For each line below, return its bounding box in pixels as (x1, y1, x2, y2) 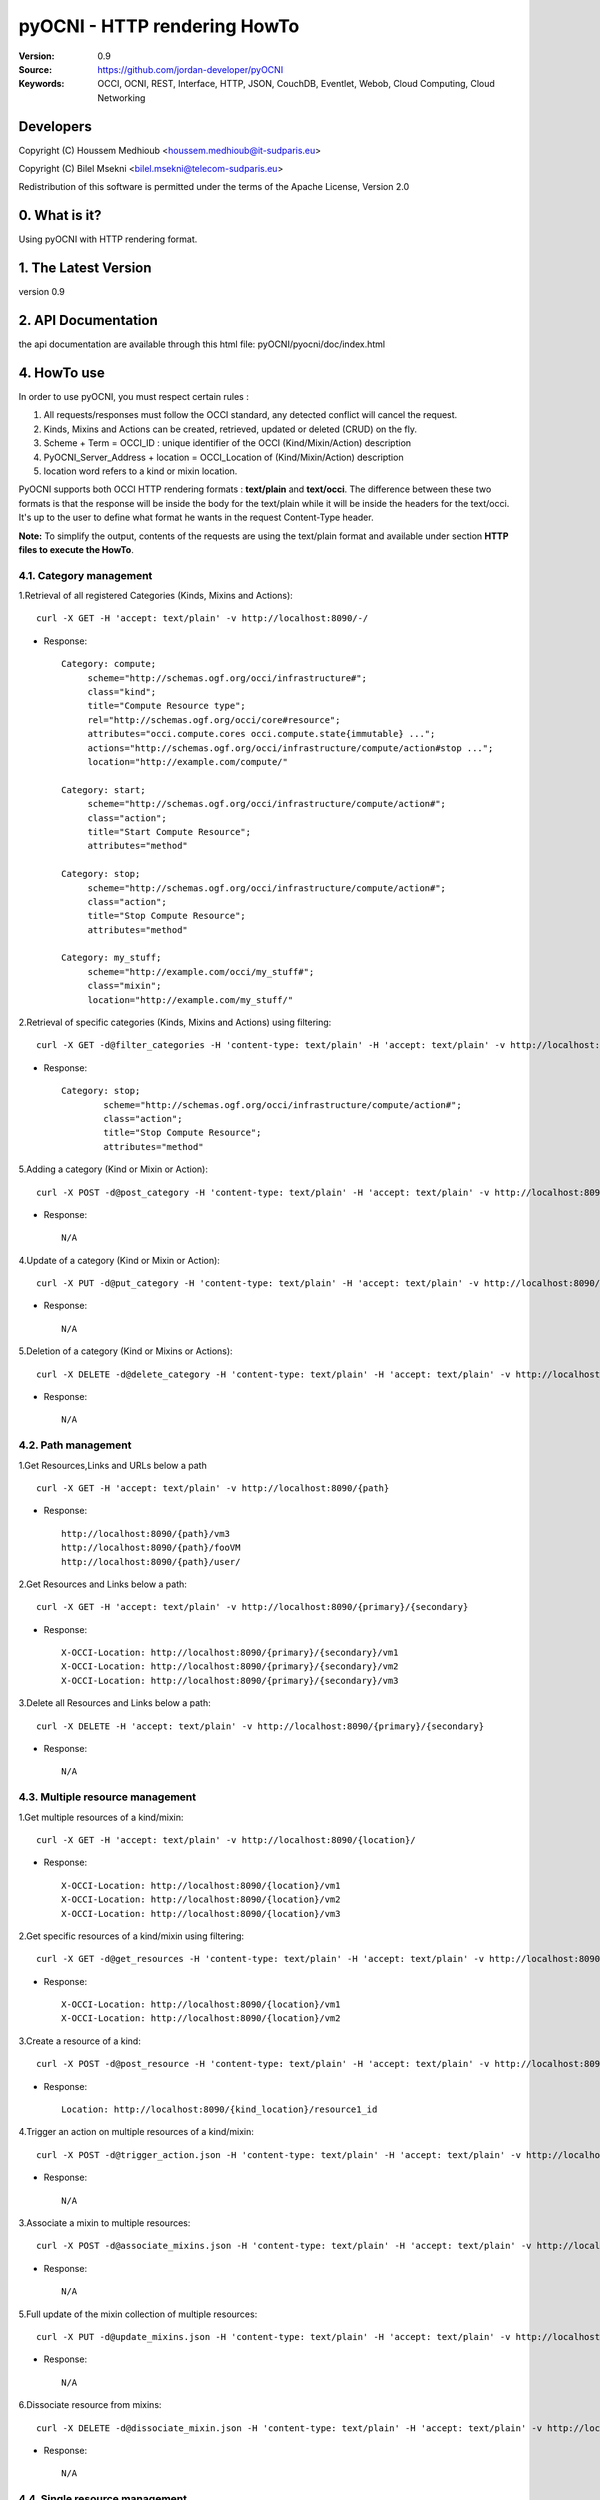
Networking (97, 91, 146, 104)
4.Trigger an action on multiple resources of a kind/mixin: (18, 2126, 255, 2138)
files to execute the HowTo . (18, 543, 134, 555)
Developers (18, 118, 92, 135)
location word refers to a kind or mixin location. (43, 465, 238, 477)
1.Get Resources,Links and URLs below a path (18, 1459, 207, 1471)
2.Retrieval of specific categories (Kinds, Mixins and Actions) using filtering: (18, 1016, 332, 1029)
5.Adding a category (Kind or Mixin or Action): (18, 1163, 209, 1175)
